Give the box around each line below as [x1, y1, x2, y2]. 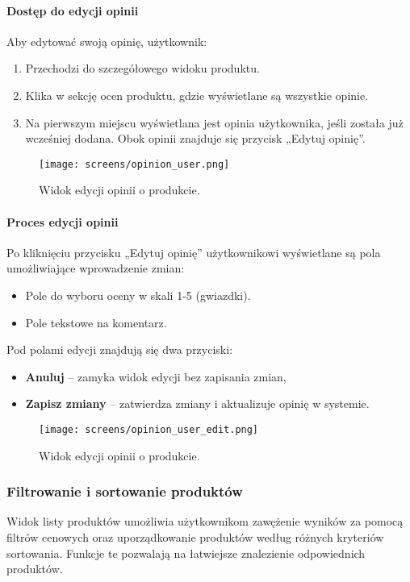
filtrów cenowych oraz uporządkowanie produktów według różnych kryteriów [6, 529, 384, 546]
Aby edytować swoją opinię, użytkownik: [6, 32, 207, 49]
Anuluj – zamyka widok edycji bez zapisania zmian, [25, 368, 287, 385]
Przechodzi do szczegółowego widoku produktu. [25, 60, 260, 77]
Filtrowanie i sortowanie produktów [6, 481, 243, 501]
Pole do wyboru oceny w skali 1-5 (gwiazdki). [25, 287, 251, 303]
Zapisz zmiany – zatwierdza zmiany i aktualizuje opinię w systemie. [25, 395, 370, 412]
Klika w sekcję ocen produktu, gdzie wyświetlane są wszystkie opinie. [25, 86, 369, 103]
